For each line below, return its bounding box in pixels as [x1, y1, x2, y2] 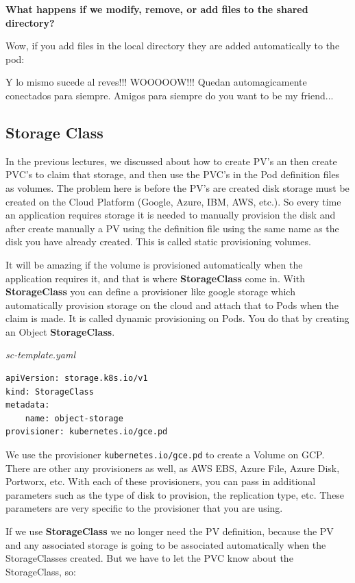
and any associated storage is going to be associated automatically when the [5, 537, 326, 551]
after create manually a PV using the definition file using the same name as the [5, 221, 339, 235]
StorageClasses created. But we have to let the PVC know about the [5, 551, 293, 565]
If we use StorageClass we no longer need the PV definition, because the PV [5, 524, 334, 538]
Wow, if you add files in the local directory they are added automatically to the [5, 38, 340, 53]
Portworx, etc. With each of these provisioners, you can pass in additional [5, 474, 316, 488]
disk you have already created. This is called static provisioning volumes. [5, 234, 311, 249]
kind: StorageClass [5, 386, 94, 397]
